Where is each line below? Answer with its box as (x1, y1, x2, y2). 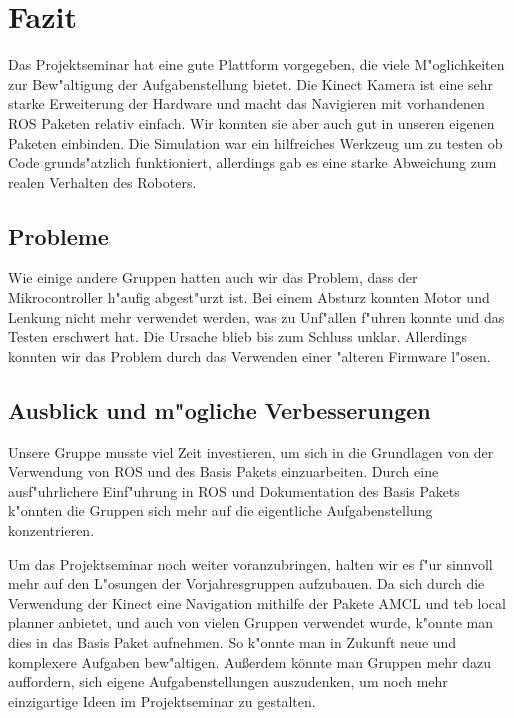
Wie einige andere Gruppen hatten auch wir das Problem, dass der (8, 267, 418, 288)
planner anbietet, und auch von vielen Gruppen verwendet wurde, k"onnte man (8, 612, 494, 633)
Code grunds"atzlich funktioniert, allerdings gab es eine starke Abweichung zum (8, 152, 497, 173)
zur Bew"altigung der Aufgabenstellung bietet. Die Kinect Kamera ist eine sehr (8, 73, 494, 94)
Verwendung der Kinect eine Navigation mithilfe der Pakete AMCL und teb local (8, 592, 506, 613)
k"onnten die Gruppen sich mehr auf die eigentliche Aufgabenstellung (8, 500, 433, 521)
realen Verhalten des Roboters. (8, 171, 197, 192)
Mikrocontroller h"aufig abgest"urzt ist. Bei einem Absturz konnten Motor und (8, 287, 490, 308)
